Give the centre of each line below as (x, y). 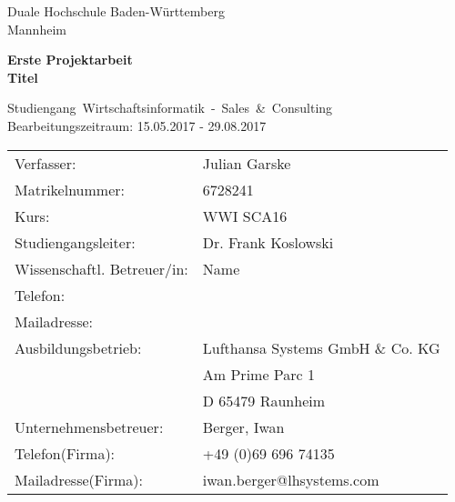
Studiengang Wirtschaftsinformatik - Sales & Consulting (170, 108)
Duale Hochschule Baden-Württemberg (116, 11)
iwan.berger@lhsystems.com (291, 479)
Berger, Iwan (243, 427)
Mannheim (37, 29)
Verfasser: (45, 163)
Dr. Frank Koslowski (268, 242)
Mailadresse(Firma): (79, 479)
